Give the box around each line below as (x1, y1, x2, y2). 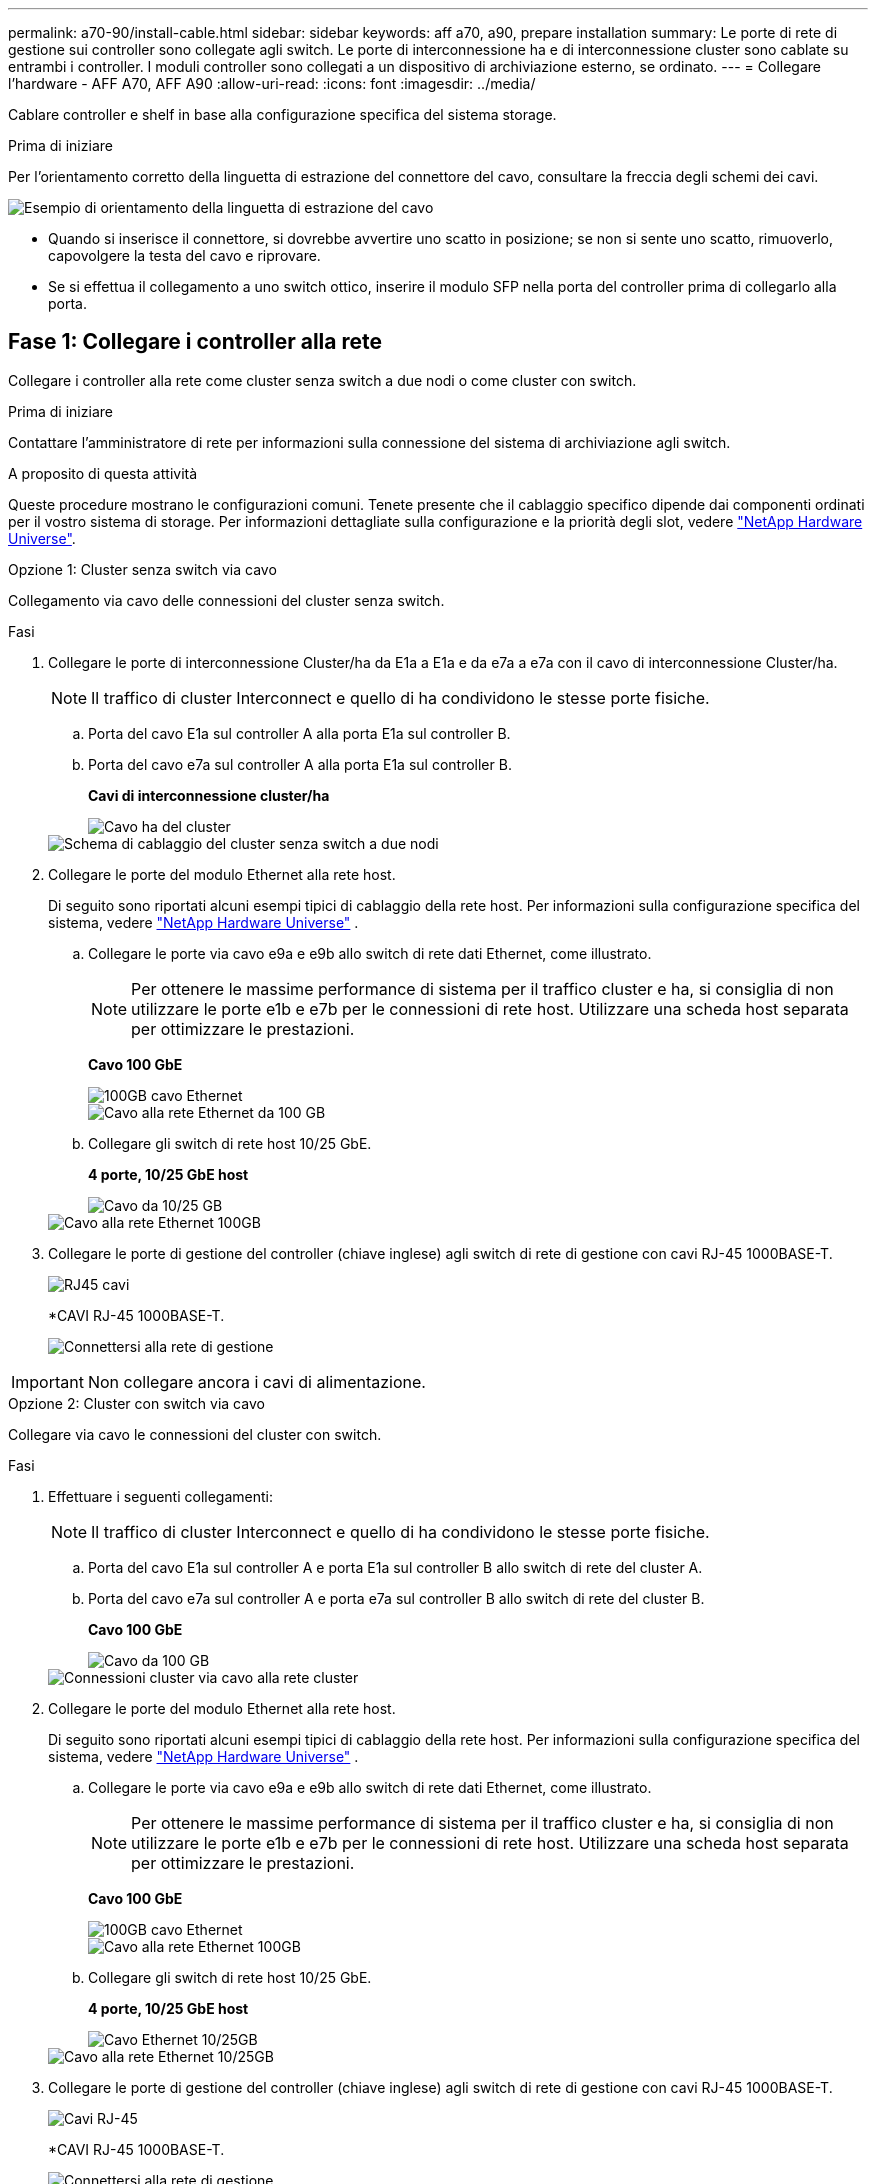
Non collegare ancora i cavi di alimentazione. (87, 1371, 426, 1392)
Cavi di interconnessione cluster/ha (88, 786, 330, 804)
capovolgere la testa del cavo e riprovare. (48, 247, 321, 264)
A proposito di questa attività (8, 464, 198, 482)
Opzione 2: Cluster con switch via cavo (8, 1394, 265, 1412)
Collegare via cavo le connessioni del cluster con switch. (8, 1425, 382, 1443)
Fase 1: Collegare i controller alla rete (8, 329, 383, 355)
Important (11, 1371, 84, 1392)
